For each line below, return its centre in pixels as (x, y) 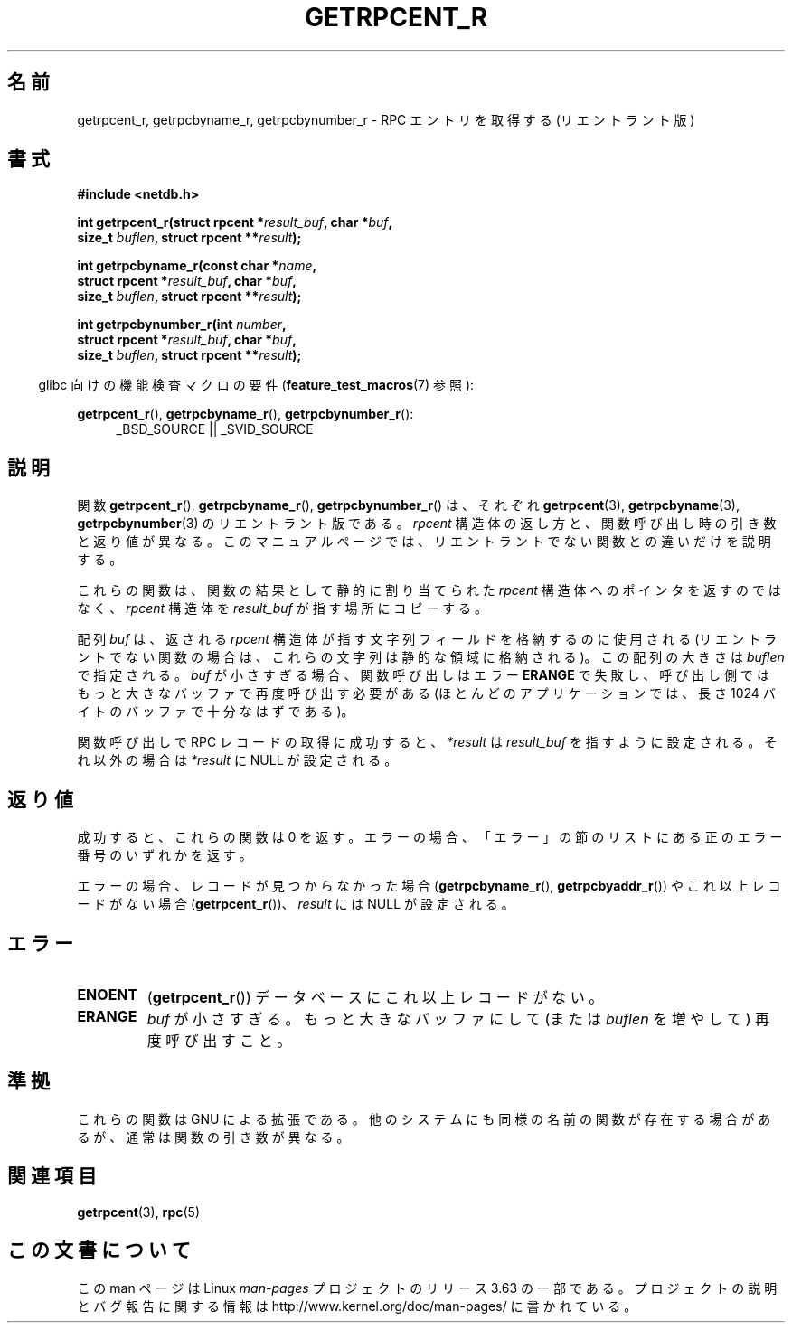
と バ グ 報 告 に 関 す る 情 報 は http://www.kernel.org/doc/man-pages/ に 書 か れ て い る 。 (357, 1306)
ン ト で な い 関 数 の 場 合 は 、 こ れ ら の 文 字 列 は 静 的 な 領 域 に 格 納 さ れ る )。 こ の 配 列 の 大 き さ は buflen (431, 657)
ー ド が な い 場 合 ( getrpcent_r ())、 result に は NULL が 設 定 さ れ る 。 (296, 904)
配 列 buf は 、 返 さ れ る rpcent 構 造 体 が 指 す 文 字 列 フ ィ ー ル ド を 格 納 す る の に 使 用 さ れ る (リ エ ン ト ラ (427, 639)
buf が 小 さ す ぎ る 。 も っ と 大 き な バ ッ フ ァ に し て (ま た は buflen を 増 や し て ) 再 (458, 1019)
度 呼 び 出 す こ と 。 (219, 1040)
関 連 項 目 (52, 1176)
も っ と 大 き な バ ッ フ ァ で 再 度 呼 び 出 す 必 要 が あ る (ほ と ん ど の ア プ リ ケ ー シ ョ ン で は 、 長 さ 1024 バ (426, 693)
